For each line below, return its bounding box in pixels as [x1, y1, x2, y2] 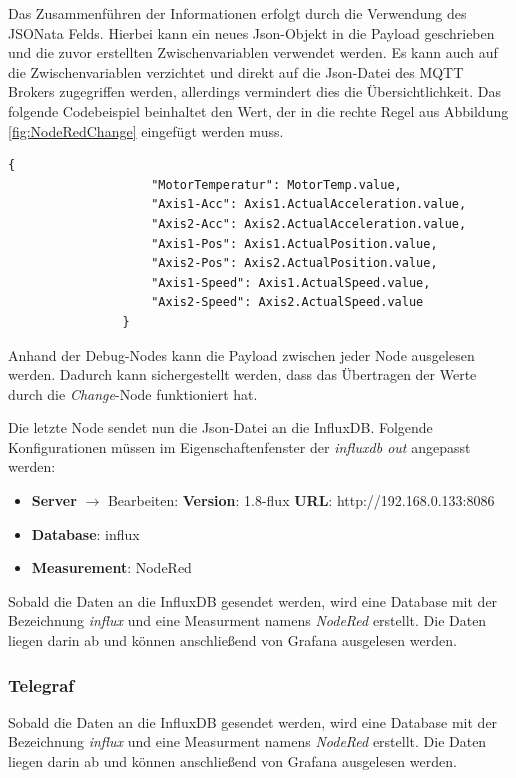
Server [31, 490, 77, 511]
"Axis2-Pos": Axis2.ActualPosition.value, [151, 256, 438, 271]
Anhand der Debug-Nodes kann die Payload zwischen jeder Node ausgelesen [8, 344, 475, 365]
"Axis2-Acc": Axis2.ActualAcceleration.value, [151, 216, 467, 231]
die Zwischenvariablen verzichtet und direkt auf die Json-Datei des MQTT [8, 61, 464, 82]
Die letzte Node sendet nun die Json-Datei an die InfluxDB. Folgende [8, 417, 433, 438]
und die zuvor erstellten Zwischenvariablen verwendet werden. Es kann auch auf [8, 42, 498, 63]
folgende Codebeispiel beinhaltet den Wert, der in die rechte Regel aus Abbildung [8, 100, 509, 121]
